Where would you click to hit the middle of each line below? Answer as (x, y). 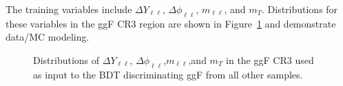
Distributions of (66, 60)
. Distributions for (300, 9)
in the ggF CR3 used (270, 60)
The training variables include (69, 9)
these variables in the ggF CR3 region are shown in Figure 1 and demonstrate (171, 23)
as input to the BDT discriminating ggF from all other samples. (168, 74)
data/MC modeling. (48, 37)
